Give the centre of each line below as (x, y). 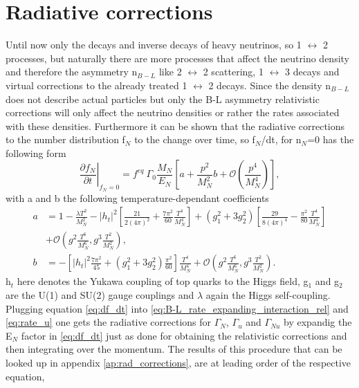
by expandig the (318, 322)
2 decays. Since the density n (270, 85)
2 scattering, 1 (233, 72)
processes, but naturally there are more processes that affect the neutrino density (177, 58)
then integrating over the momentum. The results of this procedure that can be (174, 349)
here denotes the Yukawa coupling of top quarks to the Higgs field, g (163, 281)
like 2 (170, 72)
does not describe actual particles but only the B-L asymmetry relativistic (163, 99)
